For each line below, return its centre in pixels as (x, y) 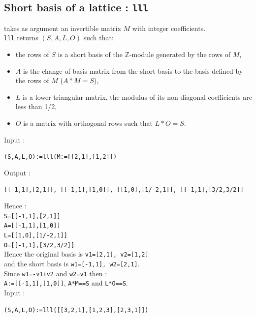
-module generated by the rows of (180, 54)
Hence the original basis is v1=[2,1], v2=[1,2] (76, 254)
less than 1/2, (36, 106)
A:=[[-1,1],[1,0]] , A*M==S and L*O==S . (66, 283)
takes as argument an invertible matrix (63, 28)
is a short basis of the (90, 54)
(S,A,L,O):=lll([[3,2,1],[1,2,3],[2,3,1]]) (76, 310)
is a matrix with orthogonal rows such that (88, 123)
